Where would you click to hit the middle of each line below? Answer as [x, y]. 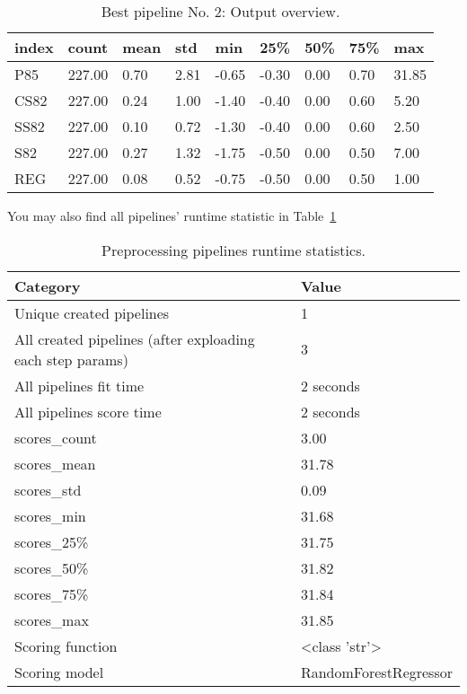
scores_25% [52, 541]
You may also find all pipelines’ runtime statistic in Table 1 [172, 215]
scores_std [48, 489]
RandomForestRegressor [376, 672]
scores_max [52, 619]
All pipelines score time [88, 411]
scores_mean [55, 463]
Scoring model [59, 672]
